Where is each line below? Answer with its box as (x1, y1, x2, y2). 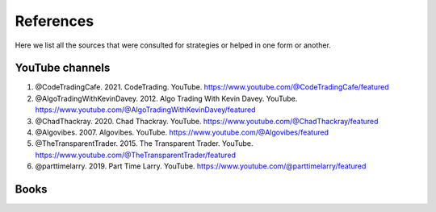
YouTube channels (15, 61, 111, 75)
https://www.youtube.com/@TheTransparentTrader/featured (35, 150, 237, 160)
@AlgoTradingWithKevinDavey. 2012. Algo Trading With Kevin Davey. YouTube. (35, 94, 298, 103)
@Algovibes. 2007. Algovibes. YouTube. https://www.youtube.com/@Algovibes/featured (35, 127, 329, 137)
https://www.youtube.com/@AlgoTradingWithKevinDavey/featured (35, 105, 256, 114)
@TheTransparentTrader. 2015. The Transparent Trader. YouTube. (35, 139, 254, 148)
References (15, 12, 94, 30)
